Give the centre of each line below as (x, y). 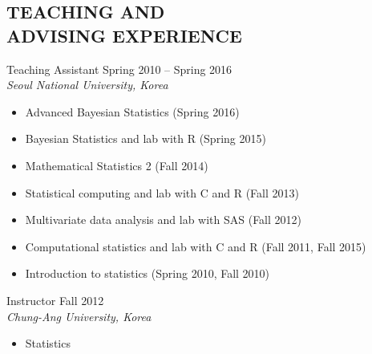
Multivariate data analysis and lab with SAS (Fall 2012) (164, 220)
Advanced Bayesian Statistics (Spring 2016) (132, 111)
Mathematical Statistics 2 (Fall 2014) (117, 165)
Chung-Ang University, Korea (79, 316)
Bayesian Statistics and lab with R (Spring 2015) (146, 138)
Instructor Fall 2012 (55, 300)
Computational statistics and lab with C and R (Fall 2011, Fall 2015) (196, 246)
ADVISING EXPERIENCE (124, 35)
